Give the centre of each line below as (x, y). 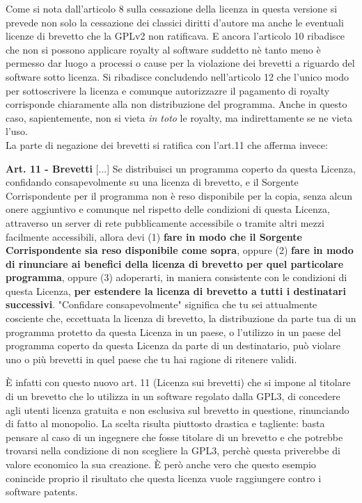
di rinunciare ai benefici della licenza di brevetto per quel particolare (175, 263)
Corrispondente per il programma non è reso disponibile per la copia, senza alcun (179, 195)
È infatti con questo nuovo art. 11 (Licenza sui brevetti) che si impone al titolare (178, 382)
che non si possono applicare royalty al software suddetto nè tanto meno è (163, 49)
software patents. (42, 492)
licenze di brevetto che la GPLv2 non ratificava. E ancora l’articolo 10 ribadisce (175, 36)
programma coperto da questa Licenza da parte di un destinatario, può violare (173, 345)
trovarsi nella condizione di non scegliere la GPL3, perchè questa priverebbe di (173, 450)
